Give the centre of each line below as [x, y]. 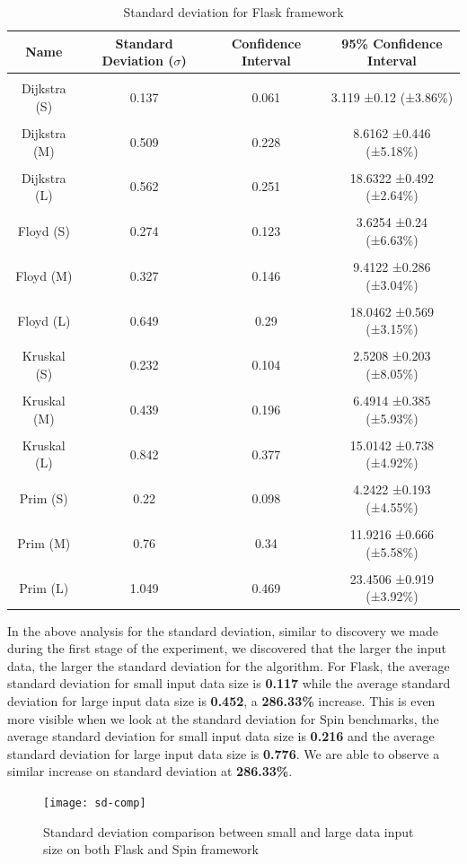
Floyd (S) [44, 231]
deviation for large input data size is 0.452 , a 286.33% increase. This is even [221, 700]
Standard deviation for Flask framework [233, 12]
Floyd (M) [44, 275]
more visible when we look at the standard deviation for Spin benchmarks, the [223, 718]
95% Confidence [392, 43]
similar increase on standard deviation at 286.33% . [150, 771]
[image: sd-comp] [95, 803]
